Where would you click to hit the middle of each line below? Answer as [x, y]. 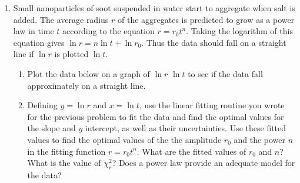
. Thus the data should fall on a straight [214, 42]
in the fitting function [66, 151]
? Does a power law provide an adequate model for [204, 163]
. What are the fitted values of [191, 151]
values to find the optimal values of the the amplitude [124, 139]
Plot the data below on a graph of [89, 73]
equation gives [39, 42]
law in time [34, 31]
